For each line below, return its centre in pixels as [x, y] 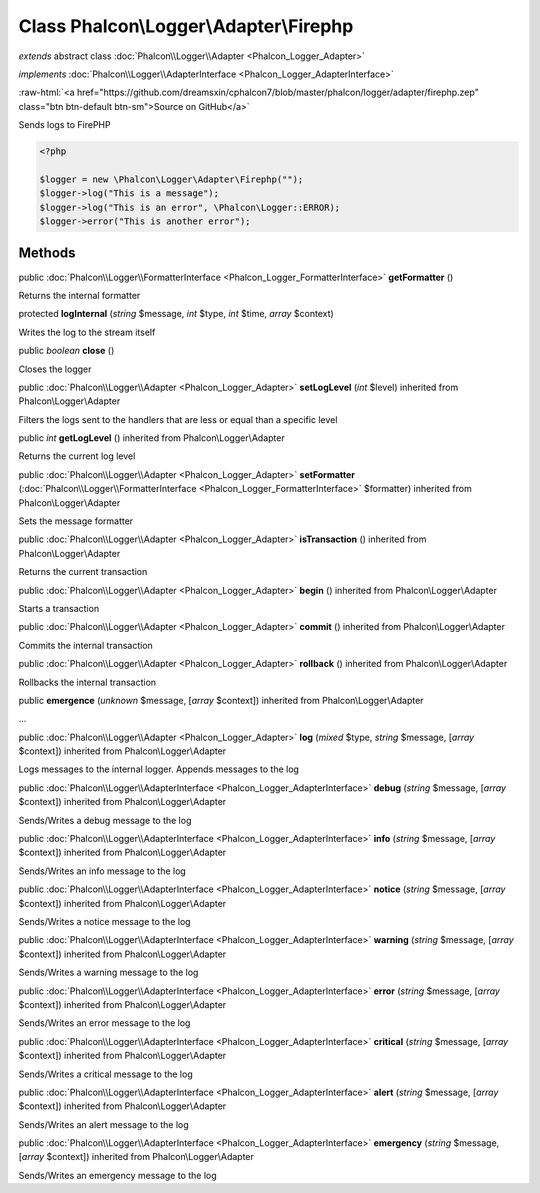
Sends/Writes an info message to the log [102, 871]
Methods [47, 253]
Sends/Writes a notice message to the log [104, 921]
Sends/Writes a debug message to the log [105, 820]
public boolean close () [66, 351]
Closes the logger [55, 369]
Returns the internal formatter [79, 295]
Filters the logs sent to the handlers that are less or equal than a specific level [178, 419]
